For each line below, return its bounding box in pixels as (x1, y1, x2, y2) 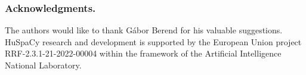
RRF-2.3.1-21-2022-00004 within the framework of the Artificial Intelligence (5, 47, 282, 60)
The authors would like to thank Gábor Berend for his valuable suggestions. (5, 24, 283, 36)
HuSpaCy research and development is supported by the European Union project (5, 35, 302, 48)
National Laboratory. (5, 59, 82, 71)
